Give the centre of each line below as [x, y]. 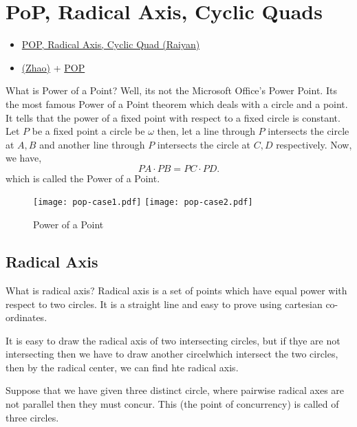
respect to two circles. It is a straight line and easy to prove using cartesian [164, 304]
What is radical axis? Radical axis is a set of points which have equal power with [176, 290]
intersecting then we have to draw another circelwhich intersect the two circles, [172, 354]
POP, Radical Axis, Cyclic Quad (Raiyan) [111, 44]
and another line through [92, 144]
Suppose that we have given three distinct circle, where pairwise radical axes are [175, 390]
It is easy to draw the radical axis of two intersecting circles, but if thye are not [173, 340]
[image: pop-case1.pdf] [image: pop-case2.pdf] [143, 202]
